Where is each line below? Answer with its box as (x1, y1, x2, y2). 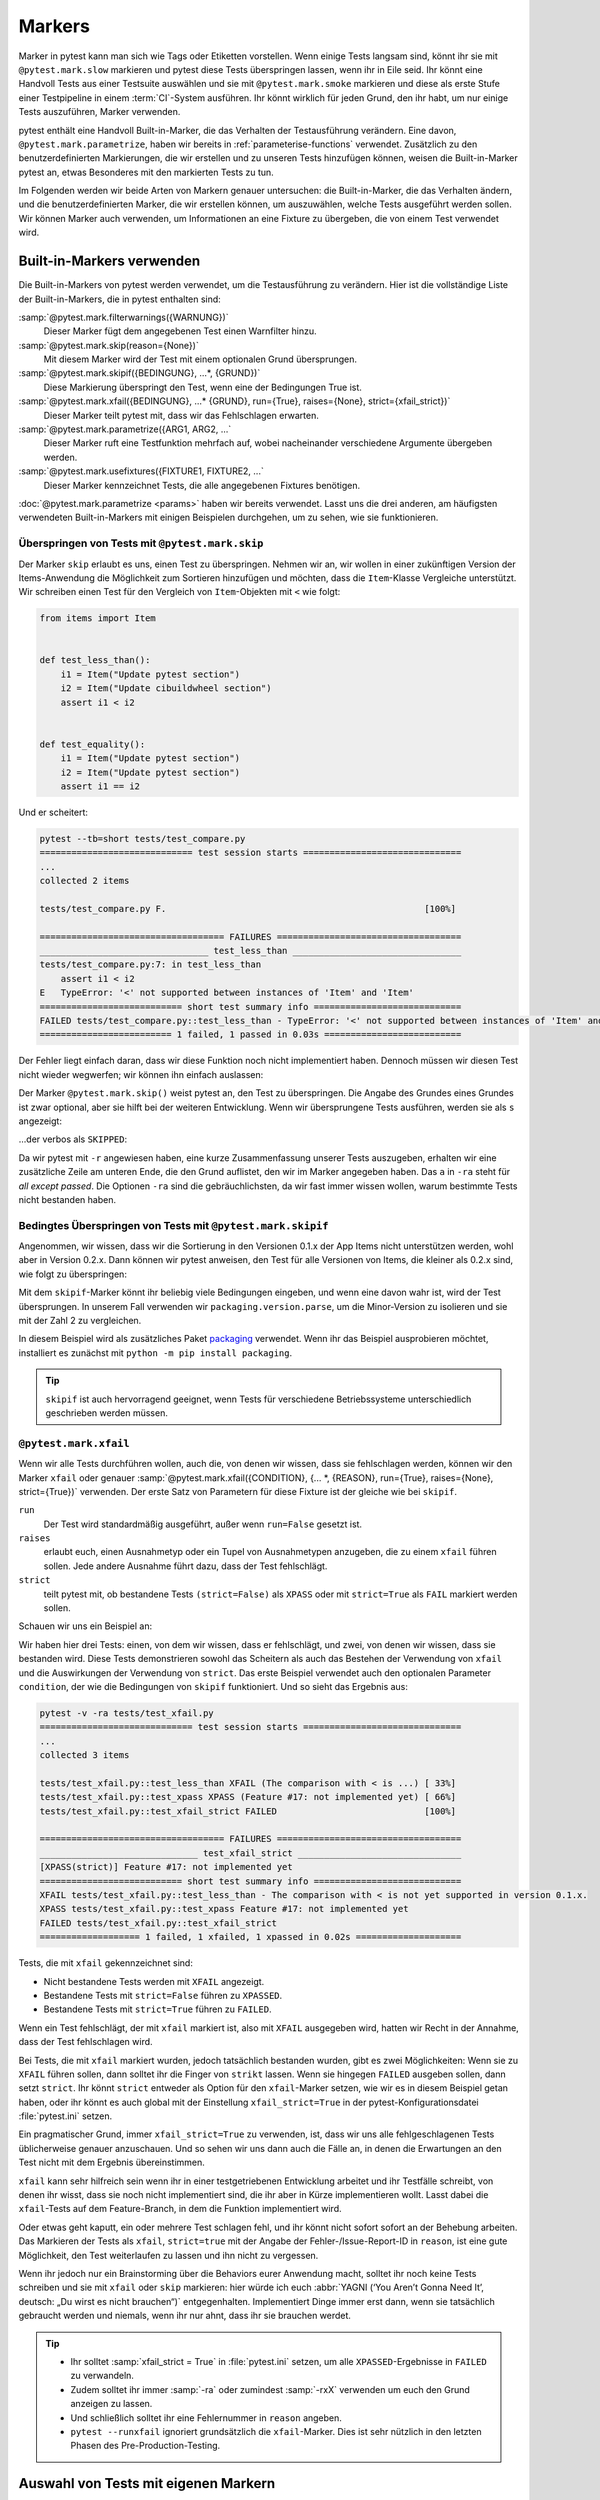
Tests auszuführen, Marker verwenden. (18, 106, 181, 118)
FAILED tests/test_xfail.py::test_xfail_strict (39, 1917, 277, 1929)
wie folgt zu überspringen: (18, 1268, 127, 1280)
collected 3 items (39, 1750, 130, 1761)
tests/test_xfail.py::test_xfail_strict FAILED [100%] (39, 1805, 457, 1817)
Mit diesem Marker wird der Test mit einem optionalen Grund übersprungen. (43, 353, 357, 365)
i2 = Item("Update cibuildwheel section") (60, 683, 272, 694)
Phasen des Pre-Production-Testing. (70, 2440, 221, 2452)
